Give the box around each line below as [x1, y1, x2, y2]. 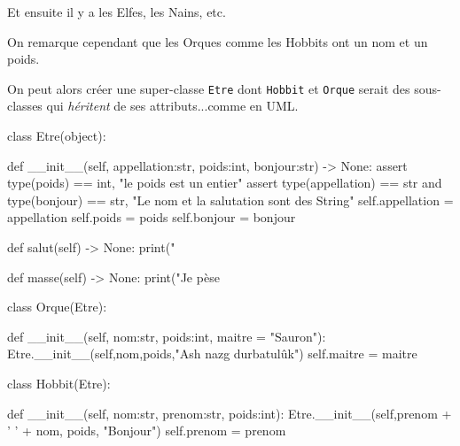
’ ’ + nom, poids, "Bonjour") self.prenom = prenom [7, 421, 286, 440]
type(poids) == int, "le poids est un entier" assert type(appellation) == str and [7, 173, 442, 192]
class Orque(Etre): [7, 297, 107, 316]
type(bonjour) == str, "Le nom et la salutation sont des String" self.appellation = [7, 190, 454, 209]
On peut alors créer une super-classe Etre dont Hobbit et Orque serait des [7, 79, 410, 97]
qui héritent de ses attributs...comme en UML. [46, 96, 299, 115]
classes [7, 96, 43, 115]
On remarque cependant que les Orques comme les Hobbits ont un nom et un [7, 32, 428, 50]
